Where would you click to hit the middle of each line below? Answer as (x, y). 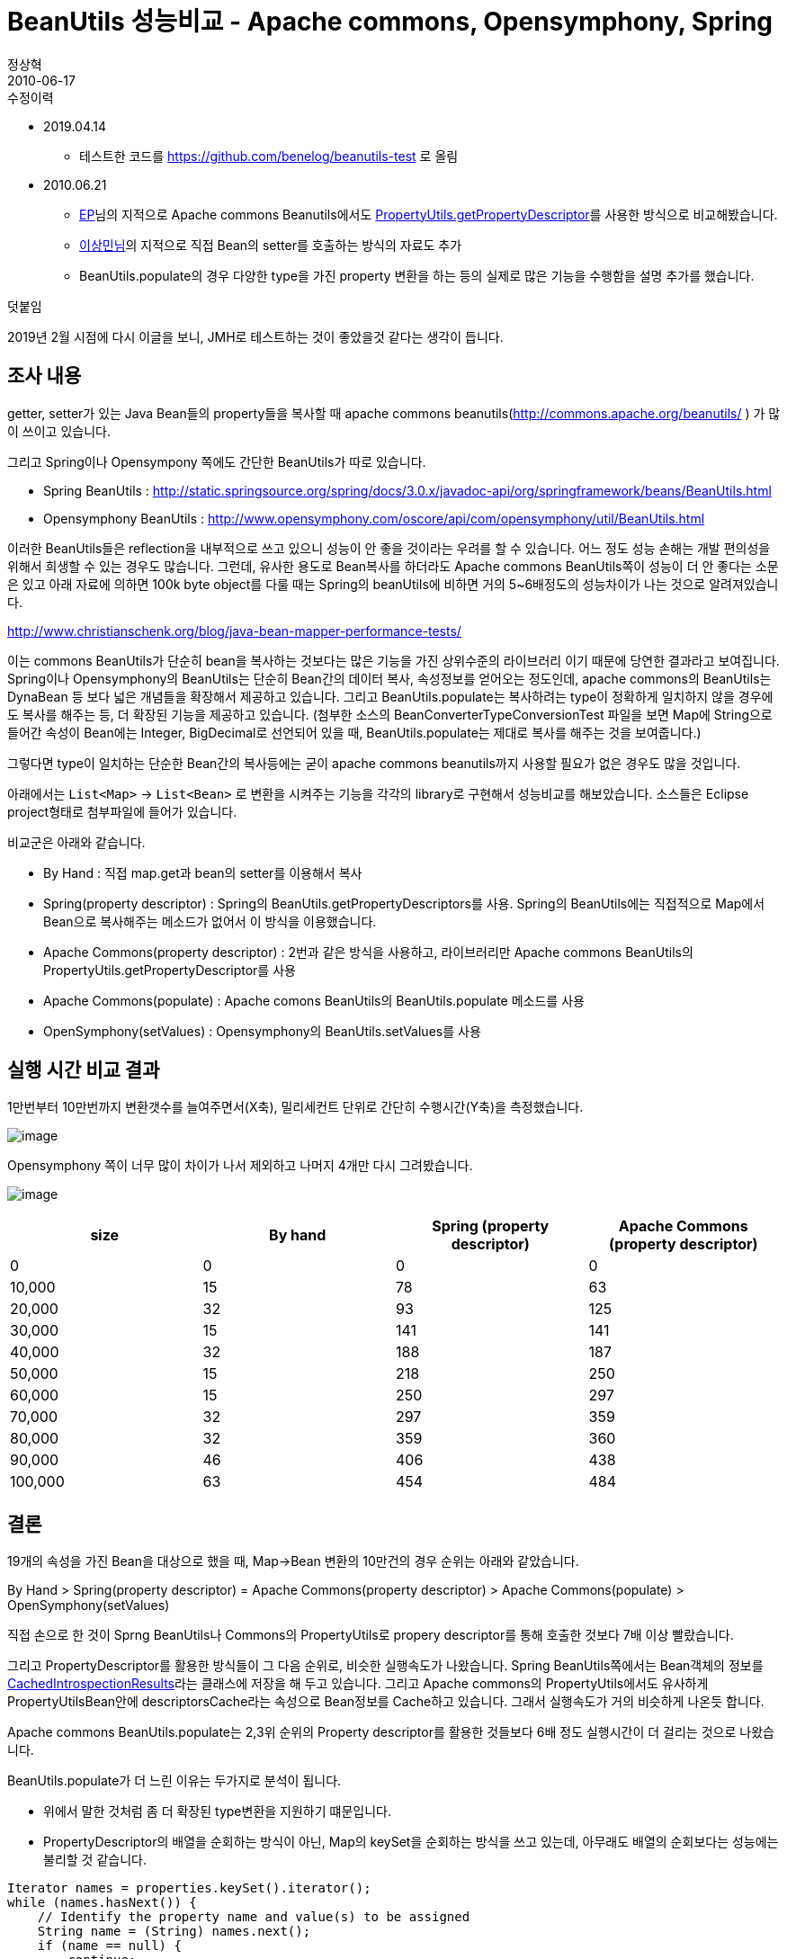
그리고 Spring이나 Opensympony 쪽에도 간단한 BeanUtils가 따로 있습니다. (217, 461)
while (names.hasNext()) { (102, 1903)
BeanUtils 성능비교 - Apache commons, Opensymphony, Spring (390, 22)
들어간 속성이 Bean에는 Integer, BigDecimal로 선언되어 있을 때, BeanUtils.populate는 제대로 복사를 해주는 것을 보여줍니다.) (354, 732)
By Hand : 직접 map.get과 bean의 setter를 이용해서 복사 (203, 872)
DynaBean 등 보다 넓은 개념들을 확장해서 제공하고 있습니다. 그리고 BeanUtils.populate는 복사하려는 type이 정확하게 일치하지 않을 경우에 (390, 696)
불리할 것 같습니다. (95, 1860)
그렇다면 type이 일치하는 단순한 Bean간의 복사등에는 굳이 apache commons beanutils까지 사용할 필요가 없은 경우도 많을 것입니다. (374, 763)
